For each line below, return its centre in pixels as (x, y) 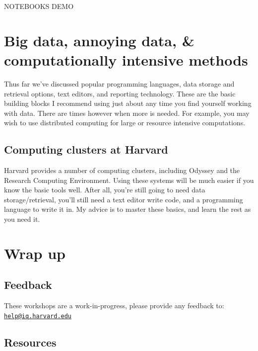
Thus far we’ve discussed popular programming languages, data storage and (119, 83)
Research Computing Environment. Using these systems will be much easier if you (129, 180)
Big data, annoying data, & (99, 40)
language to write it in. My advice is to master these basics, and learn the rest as (128, 209)
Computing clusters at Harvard (86, 149)
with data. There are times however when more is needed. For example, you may (127, 113)
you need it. (22, 219)
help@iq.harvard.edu (38, 316)
